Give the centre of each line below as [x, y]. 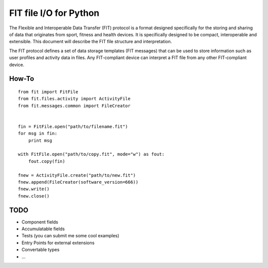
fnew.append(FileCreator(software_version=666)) [78, 182]
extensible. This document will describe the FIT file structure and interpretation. [91, 42]
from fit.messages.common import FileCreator [74, 106]
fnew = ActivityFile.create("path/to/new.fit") [77, 175]
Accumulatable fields [43, 229]
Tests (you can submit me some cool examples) [70, 236]
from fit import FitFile [48, 92]
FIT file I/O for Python [54, 13]
